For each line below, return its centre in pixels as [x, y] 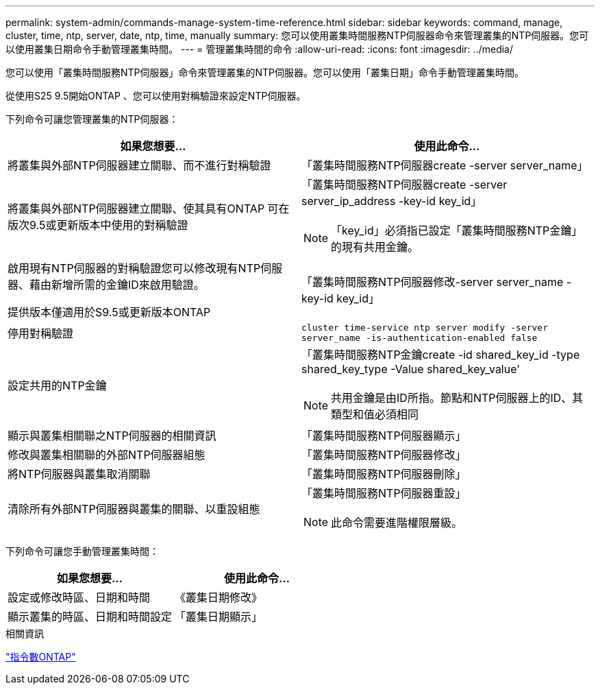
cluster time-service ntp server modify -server [425, 328]
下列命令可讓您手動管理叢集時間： [82, 551]
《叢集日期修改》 [219, 597]
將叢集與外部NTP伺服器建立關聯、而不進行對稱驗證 [139, 165]
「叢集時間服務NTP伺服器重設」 [384, 493]
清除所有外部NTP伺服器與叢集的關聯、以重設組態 [134, 509]
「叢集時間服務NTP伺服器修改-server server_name [433, 282]
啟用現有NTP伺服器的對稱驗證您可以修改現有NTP [134, 268]
